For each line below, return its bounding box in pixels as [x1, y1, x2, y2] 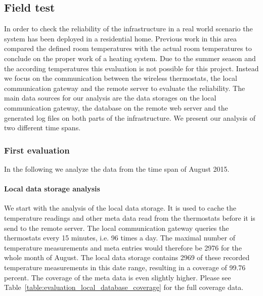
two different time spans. [4, 122, 81, 133]
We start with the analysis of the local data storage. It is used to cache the [4, 203, 236, 213]
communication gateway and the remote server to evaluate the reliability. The [4, 82, 245, 93]
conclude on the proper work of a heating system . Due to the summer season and [4, 53, 256, 63]
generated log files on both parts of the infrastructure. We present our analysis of [4, 112, 255, 123]
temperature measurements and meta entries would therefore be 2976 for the [4, 242, 242, 253]
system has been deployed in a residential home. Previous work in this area [4, 33, 237, 43]
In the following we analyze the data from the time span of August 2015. [4, 163, 230, 174]
